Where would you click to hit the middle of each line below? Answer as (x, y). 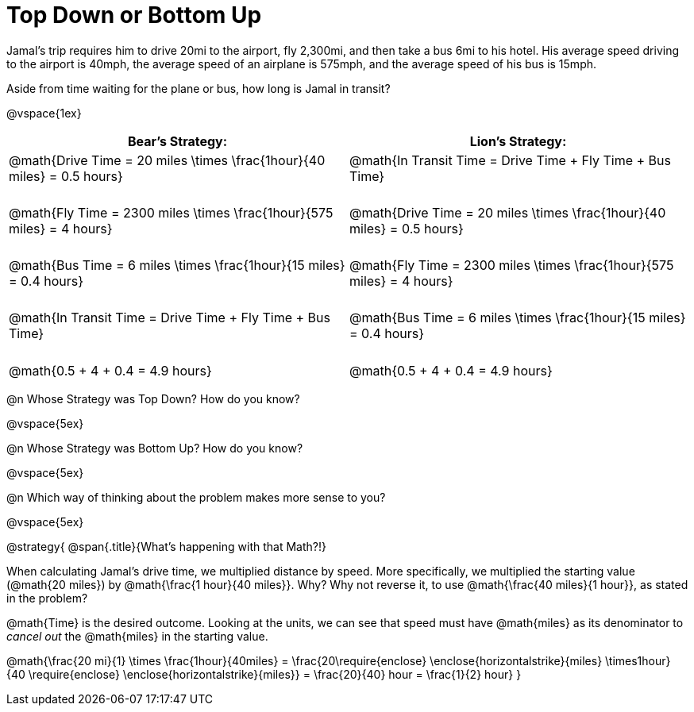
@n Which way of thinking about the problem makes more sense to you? (196, 497)
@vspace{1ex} (44, 113)
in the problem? (47, 598)
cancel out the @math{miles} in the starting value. (137, 636)
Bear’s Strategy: (177, 141)
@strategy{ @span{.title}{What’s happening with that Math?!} (166, 546)
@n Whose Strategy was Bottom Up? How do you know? (155, 448)
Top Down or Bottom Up (134, 15)
